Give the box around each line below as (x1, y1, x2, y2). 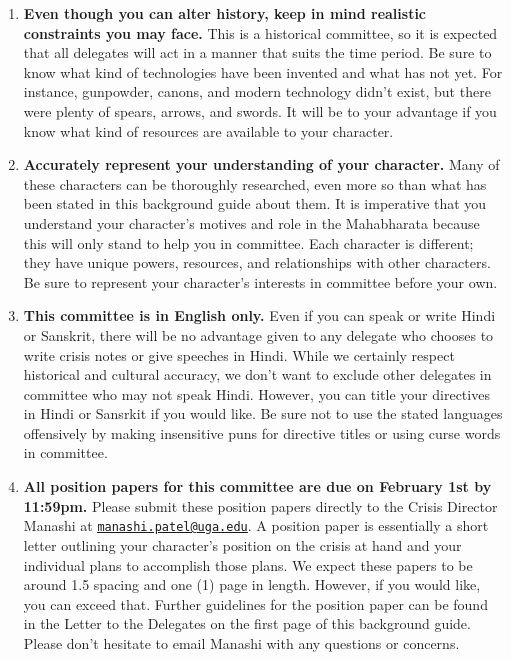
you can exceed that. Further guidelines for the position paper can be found (23, 593, 488, 614)
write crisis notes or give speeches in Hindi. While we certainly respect (23, 344, 455, 365)
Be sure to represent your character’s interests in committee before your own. (23, 271, 498, 292)
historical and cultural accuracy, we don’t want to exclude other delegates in (23, 364, 492, 385)
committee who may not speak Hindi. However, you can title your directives (23, 383, 490, 404)
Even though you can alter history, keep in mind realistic (23, 3, 427, 23)
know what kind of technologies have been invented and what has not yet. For (23, 61, 503, 82)
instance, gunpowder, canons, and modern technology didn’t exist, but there (23, 81, 491, 102)
